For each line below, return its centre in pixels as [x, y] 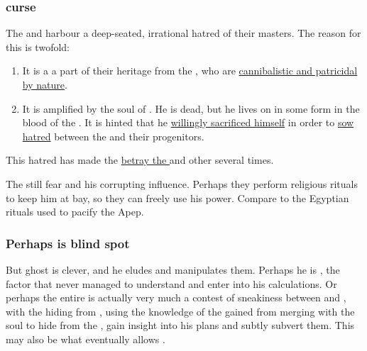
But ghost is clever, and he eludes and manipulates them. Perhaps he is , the [173, 269]
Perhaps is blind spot [68, 243]
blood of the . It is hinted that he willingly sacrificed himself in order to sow [188, 122]
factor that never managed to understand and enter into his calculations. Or [171, 283]
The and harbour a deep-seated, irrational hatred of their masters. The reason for [183, 33]
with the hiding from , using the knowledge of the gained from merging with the [180, 311]
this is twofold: [38, 46]
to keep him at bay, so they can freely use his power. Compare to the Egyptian [177, 197]
